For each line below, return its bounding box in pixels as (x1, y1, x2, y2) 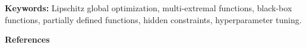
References (5, 33, 50, 46)
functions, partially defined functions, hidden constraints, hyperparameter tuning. (5, 13, 302, 25)
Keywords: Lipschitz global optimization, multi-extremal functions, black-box (5, 2, 292, 14)
